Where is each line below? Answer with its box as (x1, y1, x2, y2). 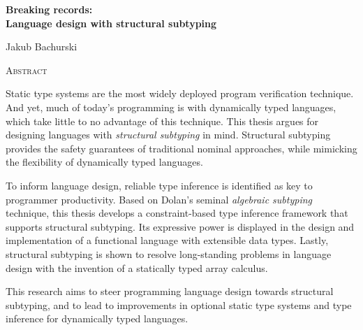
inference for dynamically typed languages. (6, 311, 188, 326)
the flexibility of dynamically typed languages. (6, 155, 203, 169)
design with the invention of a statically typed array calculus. (6, 260, 268, 275)
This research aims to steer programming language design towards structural (6, 284, 334, 299)
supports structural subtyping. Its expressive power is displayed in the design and (6, 219, 355, 234)
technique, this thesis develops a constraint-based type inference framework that (6, 206, 348, 220)
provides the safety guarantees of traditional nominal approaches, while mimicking (6, 141, 357, 155)
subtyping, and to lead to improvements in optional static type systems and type (6, 297, 352, 312)
